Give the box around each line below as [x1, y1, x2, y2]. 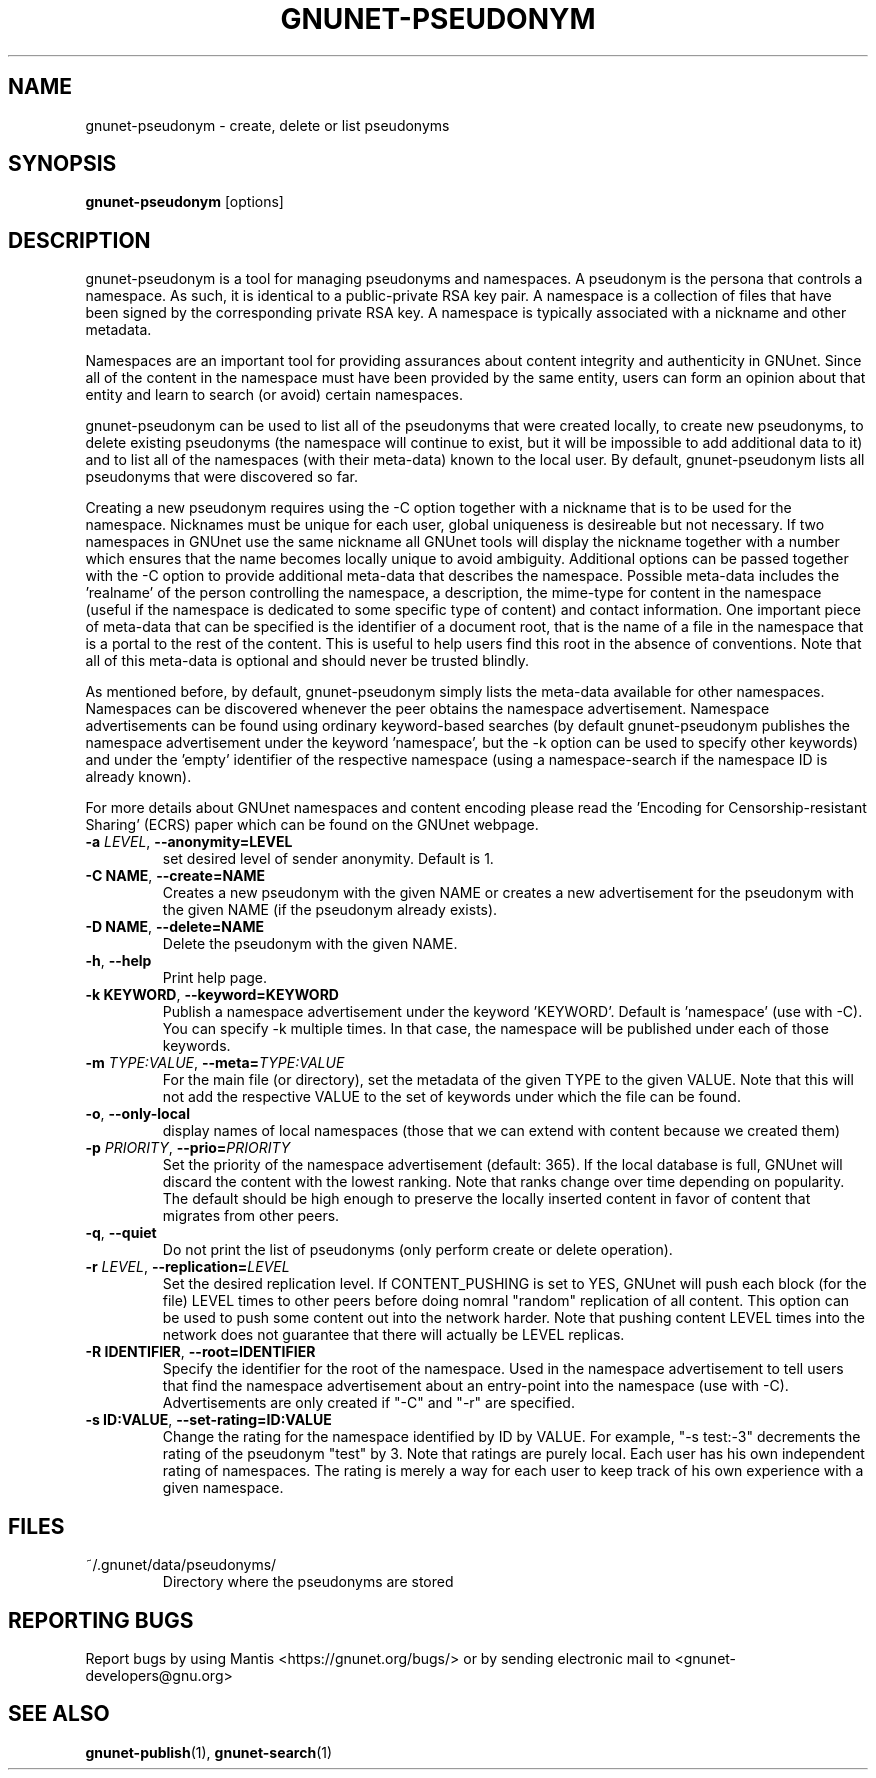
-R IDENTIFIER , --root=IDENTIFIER [85, 1343, 316, 1361]
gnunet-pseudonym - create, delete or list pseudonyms [85, 116, 450, 134]
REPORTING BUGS [8, 1607, 194, 1633]
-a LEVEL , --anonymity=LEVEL [85, 833, 293, 851]
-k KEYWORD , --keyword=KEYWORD [85, 986, 339, 1004]
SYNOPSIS [8, 151, 117, 177]
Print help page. [162, 969, 268, 987]
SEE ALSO [8, 1701, 110, 1727]
